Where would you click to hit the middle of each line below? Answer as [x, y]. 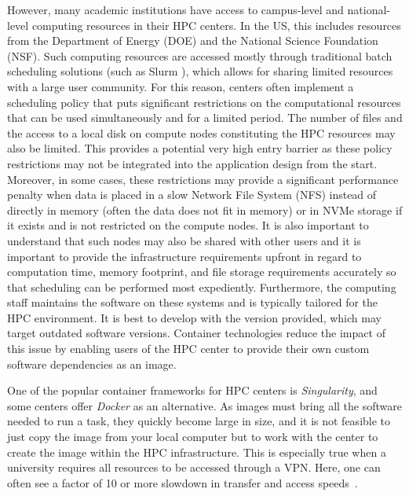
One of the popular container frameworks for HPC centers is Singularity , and [192, 390]
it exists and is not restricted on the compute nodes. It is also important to [188, 225]
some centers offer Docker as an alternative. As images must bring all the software [204, 405]
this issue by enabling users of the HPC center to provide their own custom [188, 349]
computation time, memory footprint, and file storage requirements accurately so [202, 272]
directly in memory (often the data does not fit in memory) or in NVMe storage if [205, 209]
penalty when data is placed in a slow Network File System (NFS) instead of [192, 195]
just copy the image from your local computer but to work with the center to [193, 437]
